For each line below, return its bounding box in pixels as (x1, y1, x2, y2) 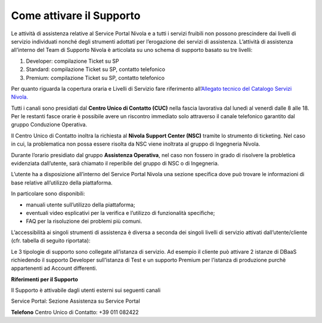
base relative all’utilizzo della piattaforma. (11, 179, 113, 186)
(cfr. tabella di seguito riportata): (11, 237, 91, 244)
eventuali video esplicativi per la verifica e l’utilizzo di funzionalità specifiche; (26, 209, 215, 216)
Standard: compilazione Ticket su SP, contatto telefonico (26, 66, 165, 73)
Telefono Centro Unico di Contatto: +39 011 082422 (11, 308, 140, 316)
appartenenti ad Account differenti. (11, 264, 98, 272)
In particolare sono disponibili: (11, 190, 85, 197)
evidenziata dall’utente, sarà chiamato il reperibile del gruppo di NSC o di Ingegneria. (11, 160, 219, 167)
